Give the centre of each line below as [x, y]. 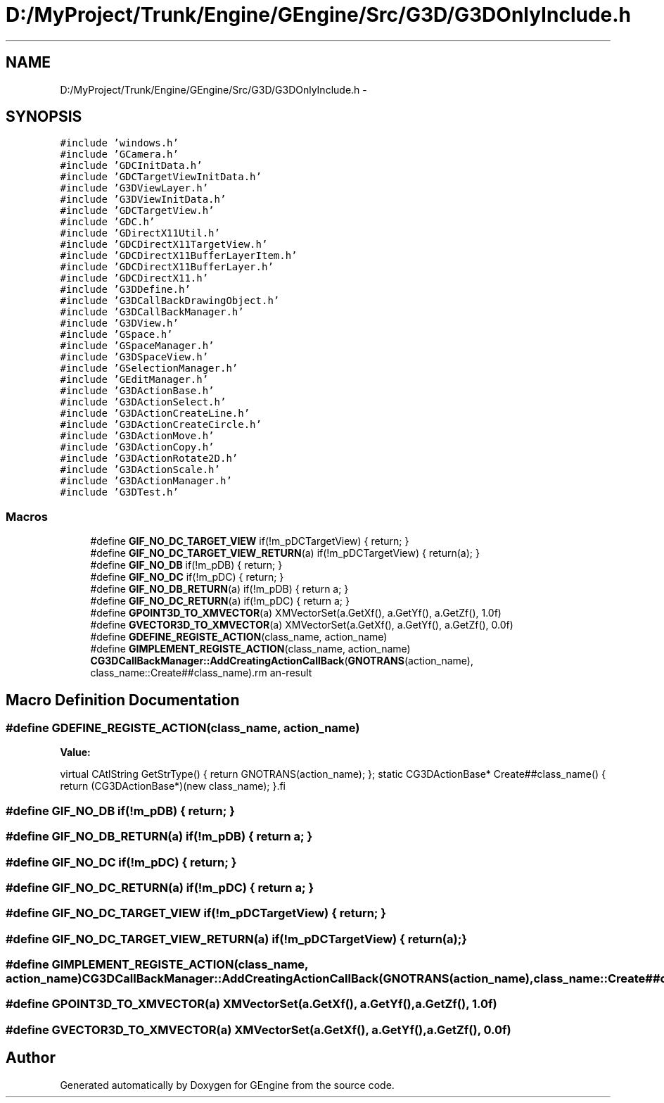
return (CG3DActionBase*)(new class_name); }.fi [173, 786]
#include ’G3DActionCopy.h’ [137, 447]
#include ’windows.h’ [119, 143]
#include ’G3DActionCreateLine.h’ [155, 414]
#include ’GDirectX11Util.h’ [140, 233]
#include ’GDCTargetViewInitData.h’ [161, 177]
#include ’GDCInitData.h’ [131, 166]
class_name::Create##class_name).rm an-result [201, 673]
